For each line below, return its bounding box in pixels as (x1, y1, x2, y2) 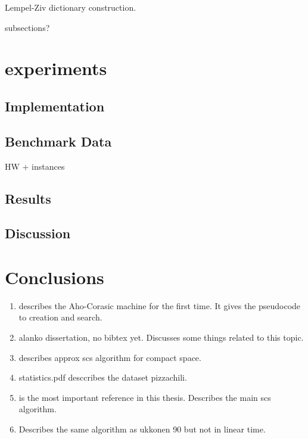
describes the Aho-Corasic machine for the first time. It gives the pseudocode (18, 299, 301, 312)
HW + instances (5, 160, 65, 172)
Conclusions (5, 264, 104, 289)
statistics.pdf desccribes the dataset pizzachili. (18, 371, 187, 384)
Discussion (5, 224, 71, 242)
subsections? (5, 21, 50, 33)
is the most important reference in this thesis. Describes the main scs (18, 391, 271, 403)
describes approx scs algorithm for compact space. (18, 351, 201, 363)
